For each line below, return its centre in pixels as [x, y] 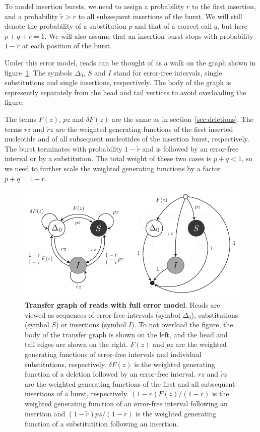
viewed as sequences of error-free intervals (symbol [103, 314]
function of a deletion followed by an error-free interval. [110, 374]
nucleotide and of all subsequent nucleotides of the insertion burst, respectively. [127, 139]
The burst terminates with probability [63, 148]
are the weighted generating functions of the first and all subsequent [130, 383]
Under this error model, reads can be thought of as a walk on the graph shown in [130, 62]
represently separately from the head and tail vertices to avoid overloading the [125, 92]
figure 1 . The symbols [39, 72]
